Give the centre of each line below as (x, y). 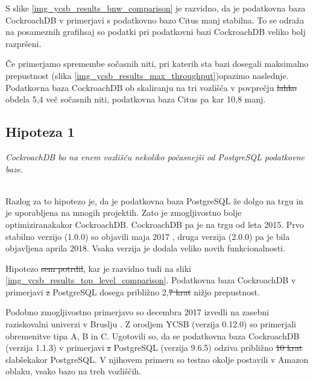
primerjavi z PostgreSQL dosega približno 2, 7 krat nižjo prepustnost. (133, 291)
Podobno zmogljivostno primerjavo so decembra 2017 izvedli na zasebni (137, 312)
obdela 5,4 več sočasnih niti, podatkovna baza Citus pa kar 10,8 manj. (136, 99)
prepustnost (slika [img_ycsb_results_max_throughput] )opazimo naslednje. (147, 75)
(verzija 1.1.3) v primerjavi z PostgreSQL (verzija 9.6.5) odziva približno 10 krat (154, 348)
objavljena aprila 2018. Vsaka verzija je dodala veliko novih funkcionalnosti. (145, 248)
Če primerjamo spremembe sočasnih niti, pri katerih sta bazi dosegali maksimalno (157, 64)
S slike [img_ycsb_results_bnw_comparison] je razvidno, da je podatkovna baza (156, 8)
